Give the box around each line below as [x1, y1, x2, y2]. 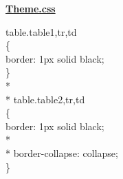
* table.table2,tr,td [5, 92, 85, 106]
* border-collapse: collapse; [5, 145, 118, 160]
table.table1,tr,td [5, 24, 77, 39]
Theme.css [5, 1, 56, 15]
